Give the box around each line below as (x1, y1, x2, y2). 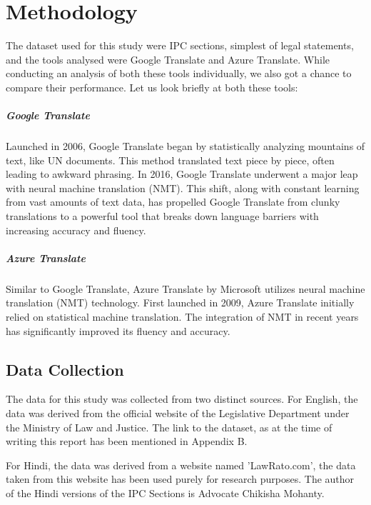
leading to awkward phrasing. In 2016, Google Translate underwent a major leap (6, 166, 358, 181)
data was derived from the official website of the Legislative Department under (6, 405, 350, 420)
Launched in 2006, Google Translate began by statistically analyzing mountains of (6, 139, 365, 154)
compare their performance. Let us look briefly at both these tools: (6, 79, 298, 94)
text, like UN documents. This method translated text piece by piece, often (6, 152, 335, 167)
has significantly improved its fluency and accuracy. (6, 323, 230, 338)
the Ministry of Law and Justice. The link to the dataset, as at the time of (6, 419, 332, 434)
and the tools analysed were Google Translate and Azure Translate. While (6, 51, 330, 66)
